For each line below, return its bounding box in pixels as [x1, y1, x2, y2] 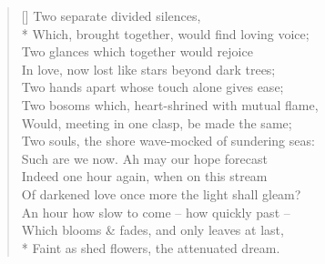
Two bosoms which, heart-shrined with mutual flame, [21, 95, 319, 114]
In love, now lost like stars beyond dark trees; [21, 59, 276, 78]
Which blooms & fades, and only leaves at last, [21, 220, 284, 239]
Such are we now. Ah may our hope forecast [21, 148, 268, 168]
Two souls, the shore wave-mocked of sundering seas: [21, 131, 315, 150]
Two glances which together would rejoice [21, 42, 253, 61]
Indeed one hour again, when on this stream [21, 167, 268, 186]
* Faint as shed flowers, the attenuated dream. [21, 238, 280, 257]
